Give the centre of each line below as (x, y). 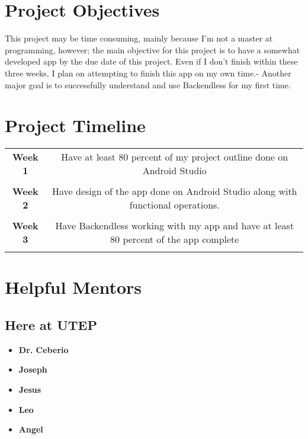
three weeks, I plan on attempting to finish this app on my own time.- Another (148, 73)
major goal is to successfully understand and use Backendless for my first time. (148, 84)
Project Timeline (75, 125)
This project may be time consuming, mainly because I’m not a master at (139, 38)
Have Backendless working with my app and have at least (175, 226)
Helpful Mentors (73, 287)
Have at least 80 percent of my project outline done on (175, 157)
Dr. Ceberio (44, 349)
